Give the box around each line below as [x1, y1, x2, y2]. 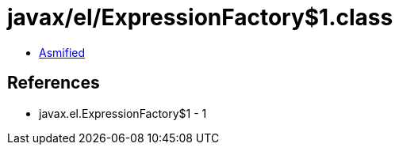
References [7, 73, 100, 93]
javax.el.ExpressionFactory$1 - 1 [39, 106, 207, 120]
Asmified [39, 45, 86, 59]
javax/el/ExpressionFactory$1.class [7, 4, 393, 31]
